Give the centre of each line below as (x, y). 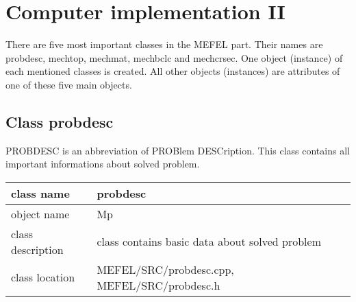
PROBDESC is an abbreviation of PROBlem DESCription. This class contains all (178, 150)
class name (40, 193)
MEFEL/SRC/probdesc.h (158, 285)
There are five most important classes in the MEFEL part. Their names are (164, 44)
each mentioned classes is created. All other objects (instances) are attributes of (173, 71)
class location (43, 277)
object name (40, 213)
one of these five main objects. (69, 84)
